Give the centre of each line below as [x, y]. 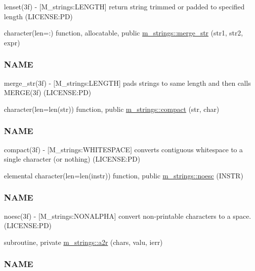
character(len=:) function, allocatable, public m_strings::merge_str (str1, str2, [124, 33]
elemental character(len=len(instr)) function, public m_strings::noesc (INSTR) [124, 175]
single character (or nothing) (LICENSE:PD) [72, 159]
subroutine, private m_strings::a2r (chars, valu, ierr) [84, 242]
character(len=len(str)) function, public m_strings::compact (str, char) [112, 109]
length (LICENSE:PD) [39, 16]
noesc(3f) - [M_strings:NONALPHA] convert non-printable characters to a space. [127, 216]
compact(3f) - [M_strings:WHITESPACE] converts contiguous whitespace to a [124, 149]
